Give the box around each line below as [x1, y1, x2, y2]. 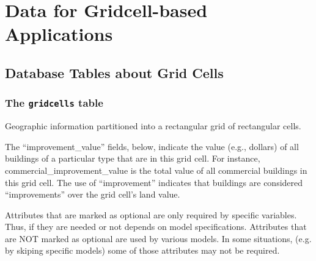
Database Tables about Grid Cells [5, 63, 224, 82]
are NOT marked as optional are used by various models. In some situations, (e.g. [5, 232, 312, 245]
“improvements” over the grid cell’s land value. [5, 188, 180, 201]
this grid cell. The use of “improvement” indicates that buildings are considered [5, 176, 303, 188]
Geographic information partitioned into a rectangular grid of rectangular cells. [5, 120, 301, 132]
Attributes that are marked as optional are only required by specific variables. [5, 208, 297, 221]
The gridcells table [5, 95, 103, 110]
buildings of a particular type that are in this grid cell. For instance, [5, 152, 260, 165]
